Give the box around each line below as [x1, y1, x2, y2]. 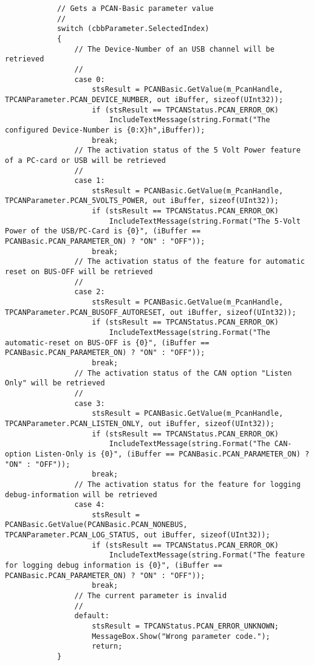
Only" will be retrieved [5, 379, 105, 388]
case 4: [74, 500, 105, 509]
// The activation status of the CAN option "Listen [74, 368, 292, 377]
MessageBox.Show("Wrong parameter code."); [92, 632, 270, 641]
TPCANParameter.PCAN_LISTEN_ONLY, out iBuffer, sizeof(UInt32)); [5, 419, 275, 428]
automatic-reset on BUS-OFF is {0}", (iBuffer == [5, 338, 210, 347]
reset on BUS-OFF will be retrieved [5, 267, 153, 277]
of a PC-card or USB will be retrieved [5, 156, 166, 165]
